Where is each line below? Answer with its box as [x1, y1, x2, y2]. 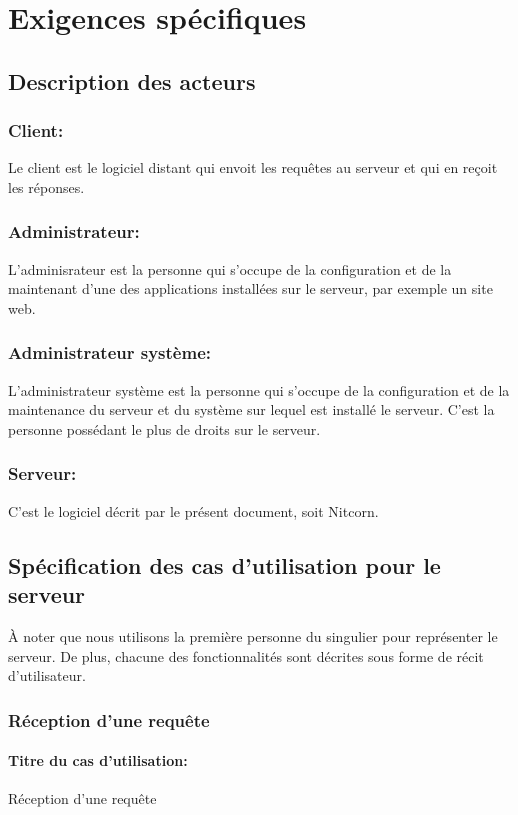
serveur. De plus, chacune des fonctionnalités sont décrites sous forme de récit [8, 645, 484, 666]
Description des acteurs [8, 65, 256, 96]
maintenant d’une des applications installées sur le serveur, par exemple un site [8, 278, 493, 299]
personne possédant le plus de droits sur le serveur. [8, 418, 321, 439]
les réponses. [8, 176, 85, 197]
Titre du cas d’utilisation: [8, 750, 188, 771]
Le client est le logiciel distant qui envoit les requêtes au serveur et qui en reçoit [8, 157, 498, 178]
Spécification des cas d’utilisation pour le [8, 549, 441, 580]
